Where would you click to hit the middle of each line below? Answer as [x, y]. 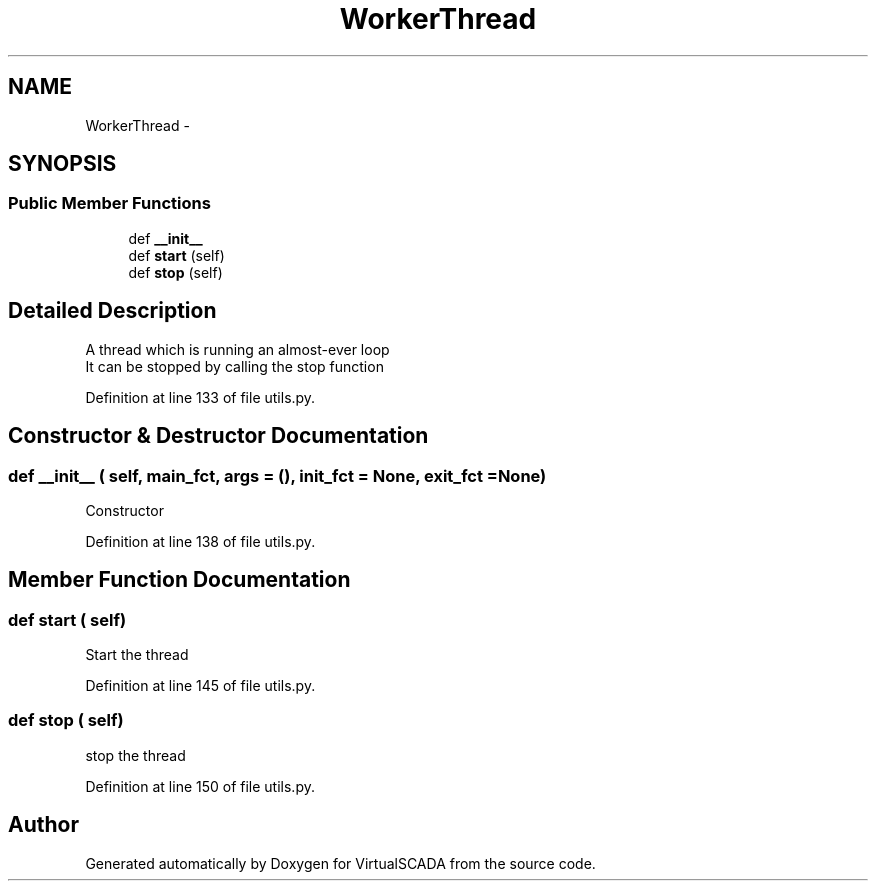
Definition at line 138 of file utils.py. [200, 541]
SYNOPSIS [62, 164]
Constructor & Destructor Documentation [218, 436]
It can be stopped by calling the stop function [234, 366]
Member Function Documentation [179, 580]
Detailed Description [112, 311]
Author [43, 825]
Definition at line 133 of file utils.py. [200, 397]
